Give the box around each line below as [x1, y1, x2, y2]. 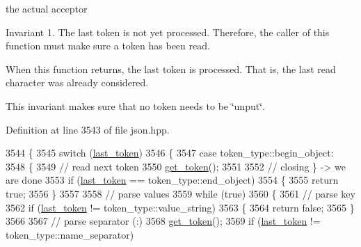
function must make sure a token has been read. [6, 38, 210, 53]
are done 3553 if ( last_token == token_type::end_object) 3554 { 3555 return [6, 173, 339, 187]
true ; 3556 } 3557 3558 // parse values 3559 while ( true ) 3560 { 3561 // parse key [6, 186, 355, 200]
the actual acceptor [6, 1, 88, 15]
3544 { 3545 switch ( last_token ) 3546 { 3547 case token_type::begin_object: [6, 145, 334, 160]
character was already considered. [6, 75, 149, 90]
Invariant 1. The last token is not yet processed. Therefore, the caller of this [6, 24, 330, 39]
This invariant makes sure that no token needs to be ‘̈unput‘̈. [6, 98, 265, 113]
